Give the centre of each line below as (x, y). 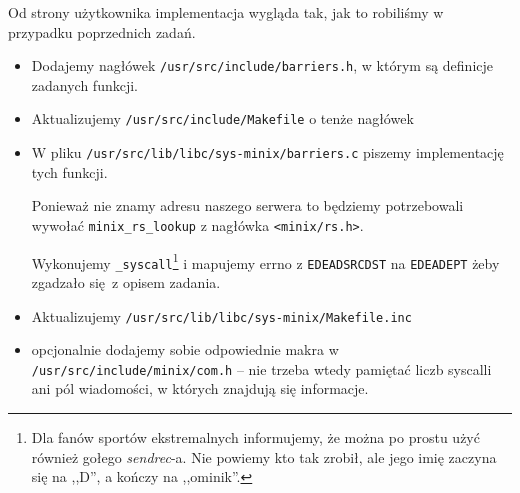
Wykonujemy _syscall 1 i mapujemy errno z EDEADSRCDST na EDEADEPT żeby (265, 261)
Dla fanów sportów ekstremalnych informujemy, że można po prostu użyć (255, 437)
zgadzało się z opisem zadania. (126, 281)
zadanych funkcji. (84, 84)
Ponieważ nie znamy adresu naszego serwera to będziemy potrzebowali (247, 205)
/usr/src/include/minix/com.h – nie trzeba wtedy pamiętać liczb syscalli (261, 368)
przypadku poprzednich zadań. (102, 31)
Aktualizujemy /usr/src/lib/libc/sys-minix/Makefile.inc (221, 315)
